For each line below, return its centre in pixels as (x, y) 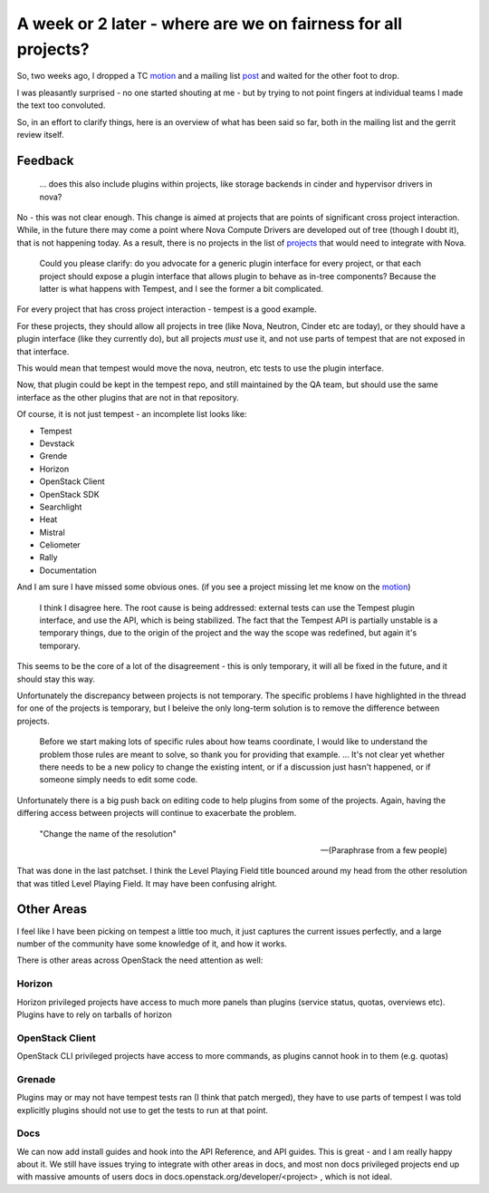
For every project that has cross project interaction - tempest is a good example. (167, 309)
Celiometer (60, 545)
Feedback (45, 160)
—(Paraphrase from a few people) (384, 850)
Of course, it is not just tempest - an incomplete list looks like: (132, 414)
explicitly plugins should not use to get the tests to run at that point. (143, 1110)
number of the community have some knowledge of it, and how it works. (152, 944)
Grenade (36, 1079)
